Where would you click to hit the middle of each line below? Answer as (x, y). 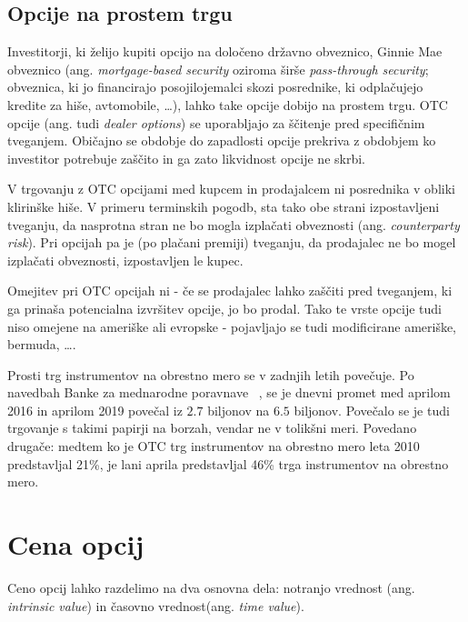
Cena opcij (76, 544)
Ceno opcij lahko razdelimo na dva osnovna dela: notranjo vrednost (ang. (211, 587)
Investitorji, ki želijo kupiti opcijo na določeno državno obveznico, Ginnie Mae (225, 51)
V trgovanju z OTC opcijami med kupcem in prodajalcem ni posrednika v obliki (231, 189)
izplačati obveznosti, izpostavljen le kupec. (125, 260)
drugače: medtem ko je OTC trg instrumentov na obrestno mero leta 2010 (214, 446)
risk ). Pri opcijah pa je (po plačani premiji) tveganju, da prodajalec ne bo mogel (232, 242)
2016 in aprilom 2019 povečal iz (95, 410)
